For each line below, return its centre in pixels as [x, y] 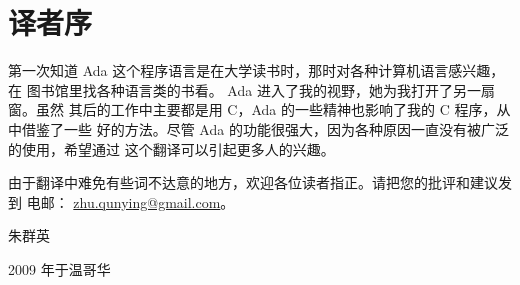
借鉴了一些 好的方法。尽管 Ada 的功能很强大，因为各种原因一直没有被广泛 [265, 128]
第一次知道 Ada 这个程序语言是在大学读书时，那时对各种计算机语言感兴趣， [256, 70]
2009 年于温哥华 [59, 268]
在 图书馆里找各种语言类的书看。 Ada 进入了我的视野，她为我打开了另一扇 [251, 89]
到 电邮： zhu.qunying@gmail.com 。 [121, 201]
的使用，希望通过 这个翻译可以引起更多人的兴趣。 [171, 148]
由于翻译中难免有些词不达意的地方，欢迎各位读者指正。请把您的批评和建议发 [260, 182]
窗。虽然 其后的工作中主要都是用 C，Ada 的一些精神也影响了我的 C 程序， [252, 109]
